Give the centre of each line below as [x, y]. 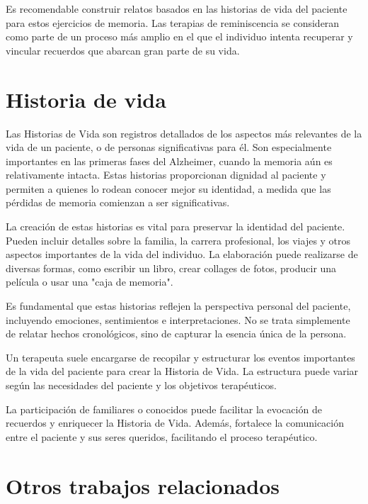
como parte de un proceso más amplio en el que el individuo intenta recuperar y [179, 37]
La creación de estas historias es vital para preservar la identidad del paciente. [176, 226]
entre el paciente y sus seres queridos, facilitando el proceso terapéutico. [162, 436]
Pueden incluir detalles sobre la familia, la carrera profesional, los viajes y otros [178, 240]
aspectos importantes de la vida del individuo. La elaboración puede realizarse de [182, 254]
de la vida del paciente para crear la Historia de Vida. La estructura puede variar [182, 371]
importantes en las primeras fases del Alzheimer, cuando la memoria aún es [169, 161]
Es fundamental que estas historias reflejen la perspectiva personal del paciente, [178, 306]
